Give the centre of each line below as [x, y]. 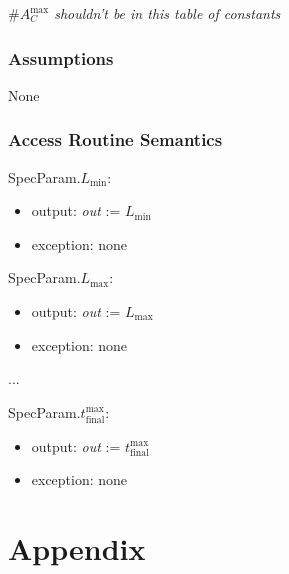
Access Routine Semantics [115, 139]
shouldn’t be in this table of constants [167, 13]
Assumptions [61, 57]
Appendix [77, 548]
